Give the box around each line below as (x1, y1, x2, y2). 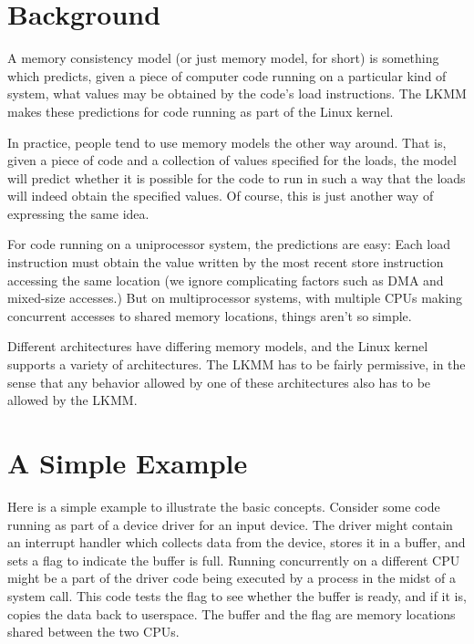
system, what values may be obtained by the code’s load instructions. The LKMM (7, 84, 467, 103)
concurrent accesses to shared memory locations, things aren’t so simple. (7, 306, 412, 325)
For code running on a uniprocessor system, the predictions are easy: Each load (7, 234, 451, 254)
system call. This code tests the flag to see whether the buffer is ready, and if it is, (7, 586, 467, 605)
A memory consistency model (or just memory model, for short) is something (7, 48, 439, 68)
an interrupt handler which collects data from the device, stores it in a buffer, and (7, 533, 466, 552)
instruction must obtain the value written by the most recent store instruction (7, 253, 444, 272)
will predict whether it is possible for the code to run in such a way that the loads (7, 168, 466, 187)
